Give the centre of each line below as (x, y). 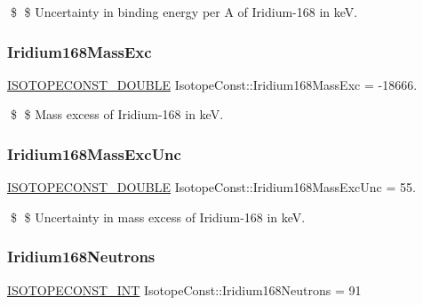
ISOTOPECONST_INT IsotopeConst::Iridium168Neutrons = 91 (184, 289)
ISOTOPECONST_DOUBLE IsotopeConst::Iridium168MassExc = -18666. (212, 84)
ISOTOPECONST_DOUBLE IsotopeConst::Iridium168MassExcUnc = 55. (211, 187)
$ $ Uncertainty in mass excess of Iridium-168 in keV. (158, 217)
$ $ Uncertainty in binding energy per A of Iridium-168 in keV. (184, 12)
